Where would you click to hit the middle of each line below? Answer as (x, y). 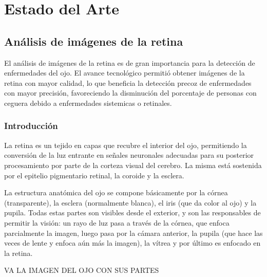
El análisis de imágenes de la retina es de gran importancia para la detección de (130, 62)
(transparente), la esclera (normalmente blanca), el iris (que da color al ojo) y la (130, 202)
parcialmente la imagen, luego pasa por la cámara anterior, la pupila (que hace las (133, 233)
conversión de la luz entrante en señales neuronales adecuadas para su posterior (129, 155)
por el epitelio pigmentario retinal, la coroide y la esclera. (94, 175)
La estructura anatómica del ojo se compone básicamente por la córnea (116, 192)
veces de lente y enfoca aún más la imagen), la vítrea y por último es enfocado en (132, 243)
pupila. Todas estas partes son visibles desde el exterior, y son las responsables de (132, 213)
